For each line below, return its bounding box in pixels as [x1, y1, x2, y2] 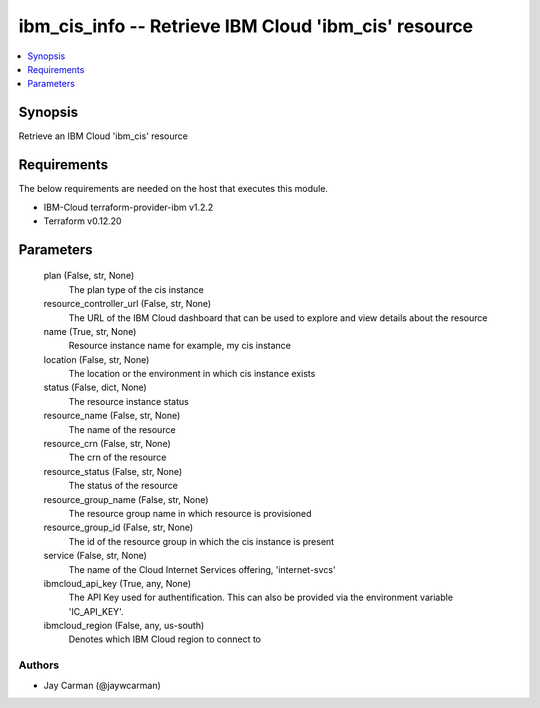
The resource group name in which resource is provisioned [68, 507, 312, 519]
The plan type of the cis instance [68, 283, 205, 295]
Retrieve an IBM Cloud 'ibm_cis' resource [18, 130, 189, 142]
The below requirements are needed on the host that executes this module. [18, 183, 329, 195]
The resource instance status [68, 395, 189, 407]
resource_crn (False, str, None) [43, 438, 172, 450]
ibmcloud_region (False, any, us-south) [43, 620, 205, 632]
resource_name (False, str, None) [43, 410, 181, 422]
